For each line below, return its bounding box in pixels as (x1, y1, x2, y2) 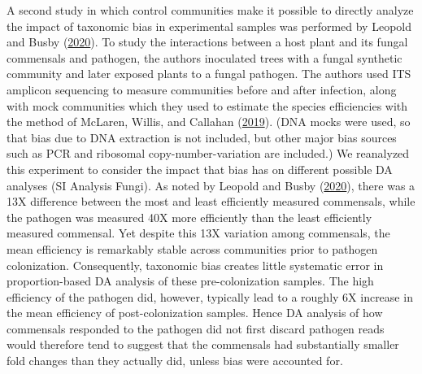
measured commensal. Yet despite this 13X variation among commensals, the (7, 224, 390, 241)
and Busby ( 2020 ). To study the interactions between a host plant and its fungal (7, 33, 408, 50)
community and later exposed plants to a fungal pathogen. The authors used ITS (7, 65, 411, 82)
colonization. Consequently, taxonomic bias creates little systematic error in (7, 256, 384, 273)
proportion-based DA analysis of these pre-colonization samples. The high (7, 272, 374, 289)
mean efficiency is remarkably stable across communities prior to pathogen (7, 240, 378, 257)
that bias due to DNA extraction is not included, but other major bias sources (7, 128, 397, 146)
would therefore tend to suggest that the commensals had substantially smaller (7, 336, 399, 353)
